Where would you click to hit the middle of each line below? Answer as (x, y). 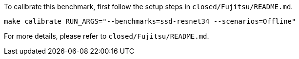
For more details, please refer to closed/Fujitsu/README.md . (107, 36)
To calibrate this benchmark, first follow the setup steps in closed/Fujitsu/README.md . (149, 7)
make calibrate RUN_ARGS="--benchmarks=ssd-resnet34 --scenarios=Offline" (150, 21)
